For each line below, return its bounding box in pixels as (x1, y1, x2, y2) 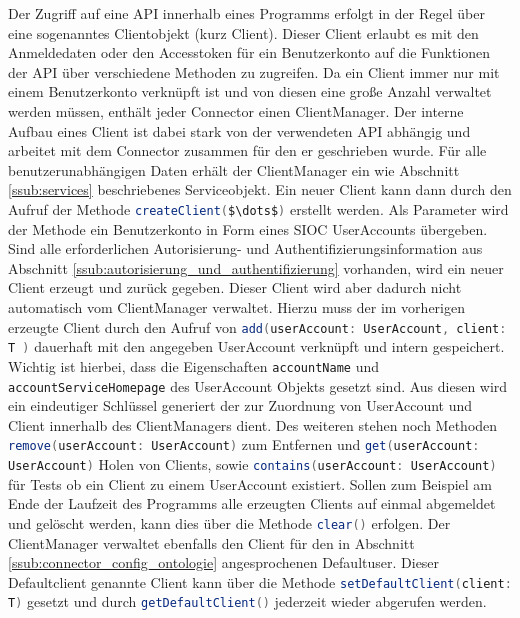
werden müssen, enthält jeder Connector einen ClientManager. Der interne (8, 100, 464, 121)
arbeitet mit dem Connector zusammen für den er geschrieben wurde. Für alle (8, 140, 487, 161)
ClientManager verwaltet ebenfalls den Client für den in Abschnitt (8, 532, 415, 553)
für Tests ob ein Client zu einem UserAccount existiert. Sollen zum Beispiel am (8, 473, 493, 494)
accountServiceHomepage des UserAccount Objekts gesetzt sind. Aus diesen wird (8, 375, 508, 396)
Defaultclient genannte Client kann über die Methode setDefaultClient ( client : (8, 571, 512, 592)
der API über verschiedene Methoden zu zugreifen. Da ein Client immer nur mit (8, 61, 500, 82)
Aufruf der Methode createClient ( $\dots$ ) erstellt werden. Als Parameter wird (8, 198, 509, 219)
